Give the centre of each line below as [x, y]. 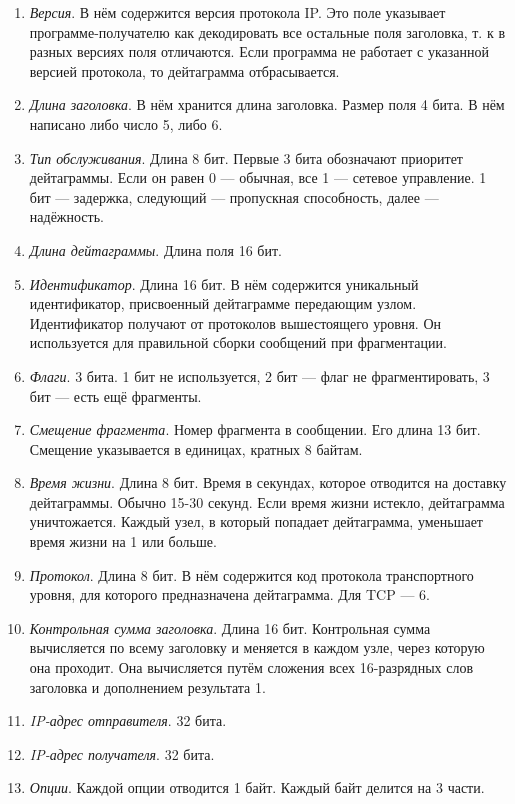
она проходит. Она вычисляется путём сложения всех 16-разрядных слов [251, 667]
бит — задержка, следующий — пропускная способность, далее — [234, 196]
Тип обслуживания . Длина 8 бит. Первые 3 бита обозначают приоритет [246, 157]
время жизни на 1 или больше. [123, 541]
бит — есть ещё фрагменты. [115, 395]
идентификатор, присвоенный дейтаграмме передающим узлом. [223, 303]
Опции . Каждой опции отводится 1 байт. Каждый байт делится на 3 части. [257, 787]
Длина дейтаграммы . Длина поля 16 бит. [155, 249]
